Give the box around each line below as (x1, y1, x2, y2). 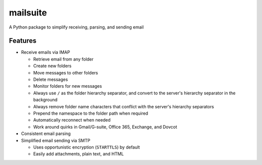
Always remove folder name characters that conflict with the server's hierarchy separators (33, 104, 214, 109)
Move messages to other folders (33, 70, 98, 75)
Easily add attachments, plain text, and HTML (33, 151, 124, 157)
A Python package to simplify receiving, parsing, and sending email (9, 24, 144, 30)
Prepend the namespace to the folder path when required (33, 110, 148, 116)
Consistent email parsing (21, 131, 71, 136)
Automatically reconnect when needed (33, 117, 111, 123)
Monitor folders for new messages (33, 83, 102, 89)
